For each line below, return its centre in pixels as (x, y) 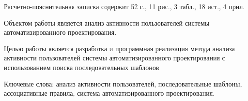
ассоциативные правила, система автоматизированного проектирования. (109, 93)
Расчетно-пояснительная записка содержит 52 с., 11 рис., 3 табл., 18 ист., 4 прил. (124, 6)
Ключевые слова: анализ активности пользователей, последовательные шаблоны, (123, 83)
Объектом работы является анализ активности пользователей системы (107, 22)
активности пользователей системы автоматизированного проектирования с (115, 58)
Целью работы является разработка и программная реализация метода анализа (119, 48)
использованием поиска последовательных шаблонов (82, 67)
